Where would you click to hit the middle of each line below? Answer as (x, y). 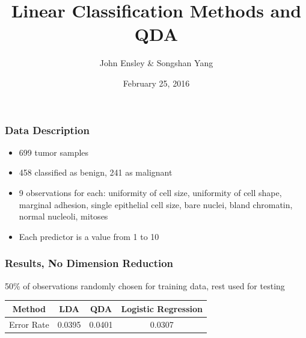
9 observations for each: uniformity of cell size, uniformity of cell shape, (150, 192)
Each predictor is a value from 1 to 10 (89, 236)
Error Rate (29, 324)
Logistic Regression (162, 308)
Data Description (47, 130)
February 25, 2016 (156, 83)
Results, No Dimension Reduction (89, 263)
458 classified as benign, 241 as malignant (96, 172)
